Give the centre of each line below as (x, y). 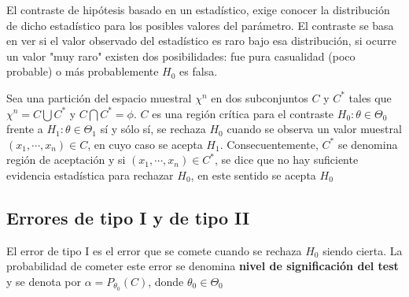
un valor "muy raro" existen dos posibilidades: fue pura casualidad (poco (181, 56)
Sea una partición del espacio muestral (99, 97)
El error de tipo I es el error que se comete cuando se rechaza (154, 250)
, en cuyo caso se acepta (145, 144)
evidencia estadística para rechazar (90, 174)
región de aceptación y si (66, 160)
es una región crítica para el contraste (243, 113)
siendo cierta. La (363, 250)
